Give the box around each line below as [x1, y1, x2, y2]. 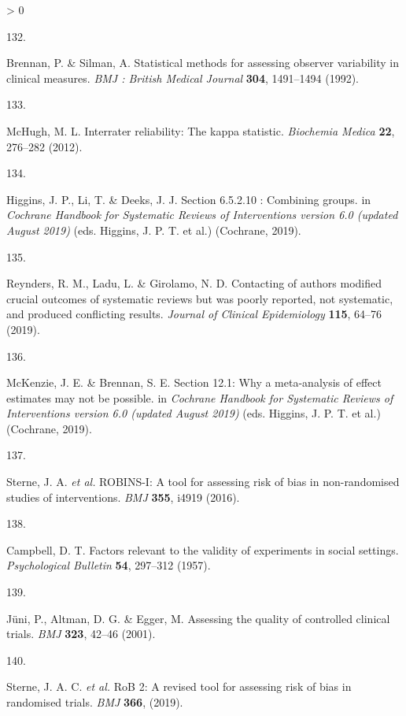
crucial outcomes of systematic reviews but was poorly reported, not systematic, [6, 290, 393, 306]
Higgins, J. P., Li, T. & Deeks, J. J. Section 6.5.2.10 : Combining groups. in [6, 191, 371, 207]
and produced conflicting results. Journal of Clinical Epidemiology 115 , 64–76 [6, 306, 382, 322]
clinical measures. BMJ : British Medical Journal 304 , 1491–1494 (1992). [6, 69, 359, 86]
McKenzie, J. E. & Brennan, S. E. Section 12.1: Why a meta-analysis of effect [6, 374, 382, 391]
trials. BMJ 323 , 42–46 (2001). [6, 625, 156, 642]
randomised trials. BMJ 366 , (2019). [6, 694, 183, 710]
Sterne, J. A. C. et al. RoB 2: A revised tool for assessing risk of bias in [6, 678, 352, 695]
